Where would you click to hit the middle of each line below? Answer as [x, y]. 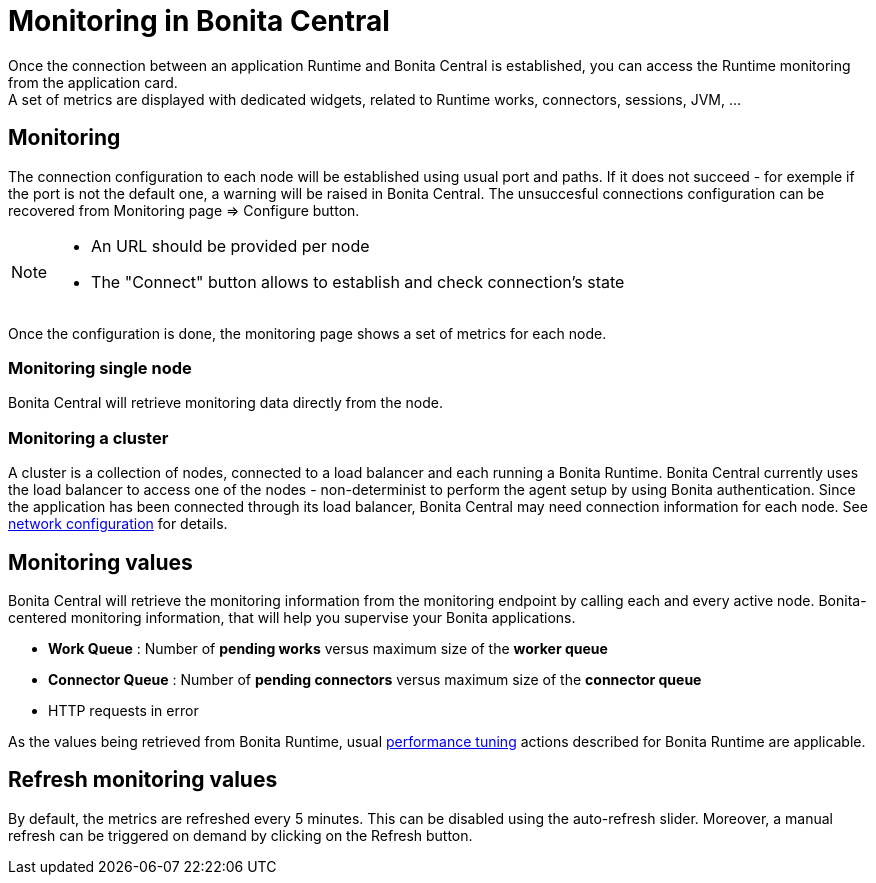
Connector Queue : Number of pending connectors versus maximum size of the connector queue [375, 679]
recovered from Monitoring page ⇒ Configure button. [184, 210]
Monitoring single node [100, 367]
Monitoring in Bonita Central [199, 21]
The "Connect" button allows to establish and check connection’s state [358, 281]
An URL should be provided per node [230, 245]
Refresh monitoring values [143, 780]
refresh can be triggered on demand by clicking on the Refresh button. [240, 835]
